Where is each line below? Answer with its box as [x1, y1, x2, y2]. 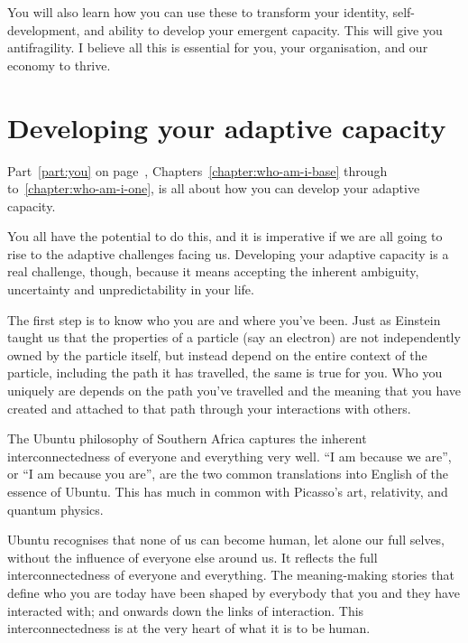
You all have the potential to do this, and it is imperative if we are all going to [7, 227, 443, 246]
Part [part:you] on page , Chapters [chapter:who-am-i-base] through [7, 161, 388, 180]
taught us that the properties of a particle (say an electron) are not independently [7, 328, 461, 347]
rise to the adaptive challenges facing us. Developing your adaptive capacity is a [7, 244, 449, 263]
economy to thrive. [7, 55, 111, 74]
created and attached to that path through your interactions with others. [7, 398, 411, 417]
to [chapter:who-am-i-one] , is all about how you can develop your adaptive [7, 179, 420, 198]
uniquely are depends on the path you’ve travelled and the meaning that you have [7, 381, 462, 400]
